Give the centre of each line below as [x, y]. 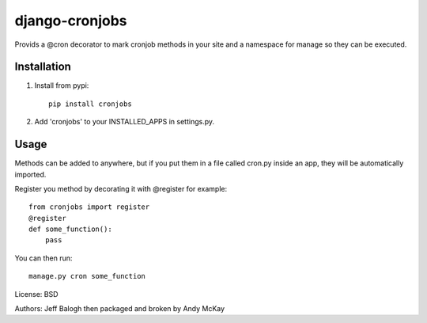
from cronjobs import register [89, 207]
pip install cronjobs [90, 104]
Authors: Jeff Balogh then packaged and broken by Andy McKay [120, 309]
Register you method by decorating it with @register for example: [121, 188]
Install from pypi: [62, 85]
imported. [30, 174]
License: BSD [36, 294]
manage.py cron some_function [87, 276]
